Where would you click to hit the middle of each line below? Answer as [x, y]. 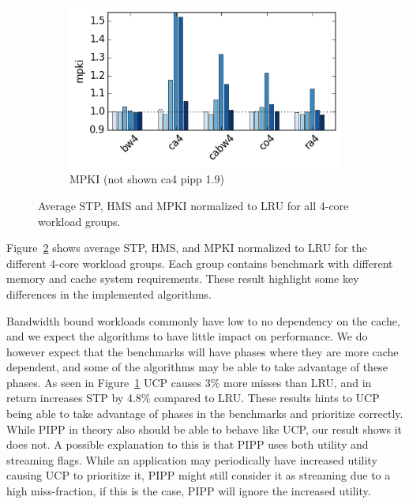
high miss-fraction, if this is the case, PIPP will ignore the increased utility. [189, 491]
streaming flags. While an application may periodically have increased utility [192, 459]
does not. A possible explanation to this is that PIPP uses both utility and [188, 444]
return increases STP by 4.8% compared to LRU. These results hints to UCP [193, 398]
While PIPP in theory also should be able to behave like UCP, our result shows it [204, 429]
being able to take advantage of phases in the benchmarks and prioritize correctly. [205, 414]
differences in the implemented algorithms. [109, 293]
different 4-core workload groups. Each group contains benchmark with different [200, 263]
